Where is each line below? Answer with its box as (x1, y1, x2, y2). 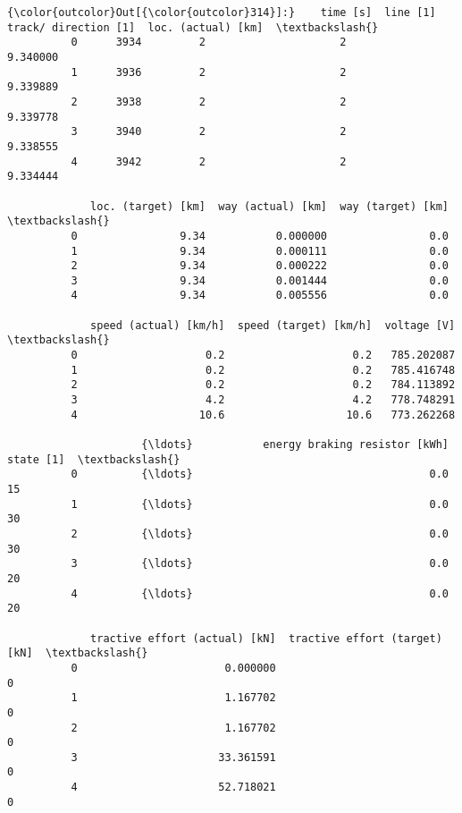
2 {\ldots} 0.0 (71, 527, 449, 540)
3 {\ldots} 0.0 (71, 557, 449, 571)
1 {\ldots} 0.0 (71, 497, 449, 511)
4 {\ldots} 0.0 (71, 587, 449, 600)
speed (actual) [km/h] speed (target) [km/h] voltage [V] (90, 318, 456, 332)
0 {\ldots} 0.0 (71, 468, 449, 481)
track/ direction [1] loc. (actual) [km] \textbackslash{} (7, 21, 379, 34)
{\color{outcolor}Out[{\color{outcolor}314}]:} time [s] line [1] (7, 6, 436, 19)
